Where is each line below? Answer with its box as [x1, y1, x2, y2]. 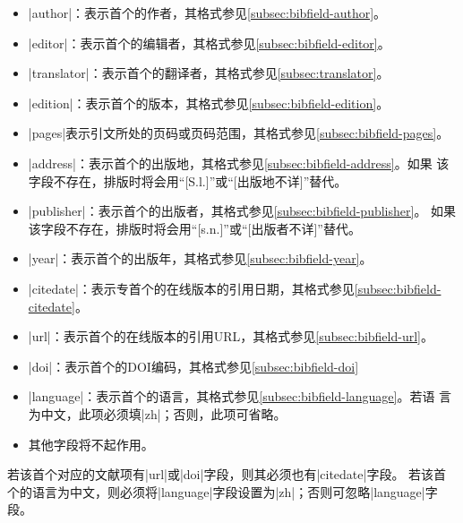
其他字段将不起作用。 [28, 434, 154, 453]
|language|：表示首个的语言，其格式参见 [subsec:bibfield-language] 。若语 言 [28, 387, 452, 406]
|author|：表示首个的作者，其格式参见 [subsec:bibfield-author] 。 [28, 4, 387, 21]
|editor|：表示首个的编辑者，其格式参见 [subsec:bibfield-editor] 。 [28, 33, 390, 52]
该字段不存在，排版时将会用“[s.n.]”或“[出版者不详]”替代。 [28, 219, 361, 237]
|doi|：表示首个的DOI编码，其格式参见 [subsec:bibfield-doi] [28, 356, 359, 375]
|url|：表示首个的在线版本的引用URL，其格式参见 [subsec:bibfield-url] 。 [28, 327, 433, 346]
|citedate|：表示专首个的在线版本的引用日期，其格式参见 [28, 279, 355, 297]
